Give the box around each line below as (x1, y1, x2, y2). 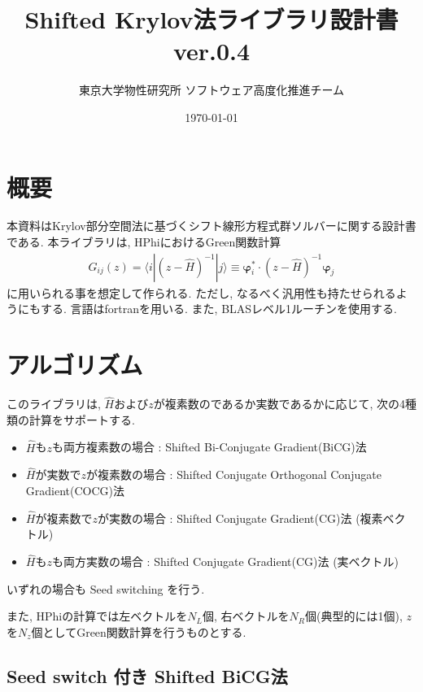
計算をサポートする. (28, 411, 135, 428)
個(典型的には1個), (305, 607, 403, 625)
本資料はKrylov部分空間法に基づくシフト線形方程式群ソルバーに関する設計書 (7, 217, 416, 234)
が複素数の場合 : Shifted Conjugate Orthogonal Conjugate (85, 466, 382, 483)
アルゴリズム (7, 348, 143, 381)
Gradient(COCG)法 (25, 482, 124, 498)
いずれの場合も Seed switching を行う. (7, 580, 205, 597)
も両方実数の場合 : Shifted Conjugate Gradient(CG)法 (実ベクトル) (51, 553, 399, 570)
